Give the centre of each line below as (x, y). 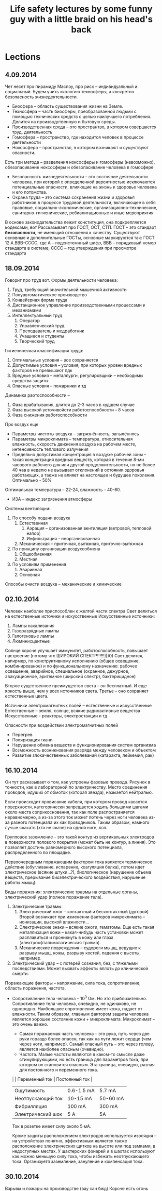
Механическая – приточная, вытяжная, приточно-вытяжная (81, 544)
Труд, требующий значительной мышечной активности (69, 289)
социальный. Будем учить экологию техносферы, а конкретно (70, 92)
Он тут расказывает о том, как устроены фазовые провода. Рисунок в (78, 782)
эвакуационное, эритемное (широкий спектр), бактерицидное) (71, 676)
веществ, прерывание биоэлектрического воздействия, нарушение (75, 877)
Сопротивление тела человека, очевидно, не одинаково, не (74, 1004)
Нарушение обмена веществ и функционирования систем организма (84, 745)
